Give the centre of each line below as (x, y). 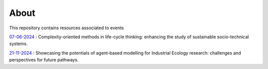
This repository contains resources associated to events (67, 28)
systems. (18, 44)
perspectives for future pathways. (44, 60)
